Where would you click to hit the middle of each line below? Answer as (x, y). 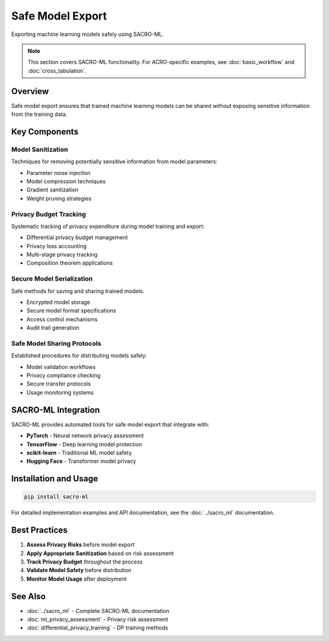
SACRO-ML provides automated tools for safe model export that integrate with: (110, 424)
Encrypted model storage (58, 302)
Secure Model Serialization (52, 279)
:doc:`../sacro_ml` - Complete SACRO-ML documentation (98, 611)
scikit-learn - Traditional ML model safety (79, 453)
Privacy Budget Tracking (49, 214)
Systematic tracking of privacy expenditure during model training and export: (108, 226)
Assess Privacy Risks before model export (81, 545)
